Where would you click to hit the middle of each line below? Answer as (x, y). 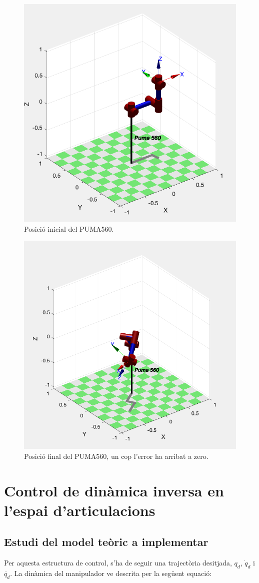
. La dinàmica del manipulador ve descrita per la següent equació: (111, 573)
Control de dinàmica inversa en (114, 490)
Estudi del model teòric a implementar (106, 542)
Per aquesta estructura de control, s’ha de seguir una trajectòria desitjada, (118, 563)
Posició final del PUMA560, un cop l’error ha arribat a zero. (116, 456)
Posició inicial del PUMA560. (69, 228)
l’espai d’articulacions (80, 510)
